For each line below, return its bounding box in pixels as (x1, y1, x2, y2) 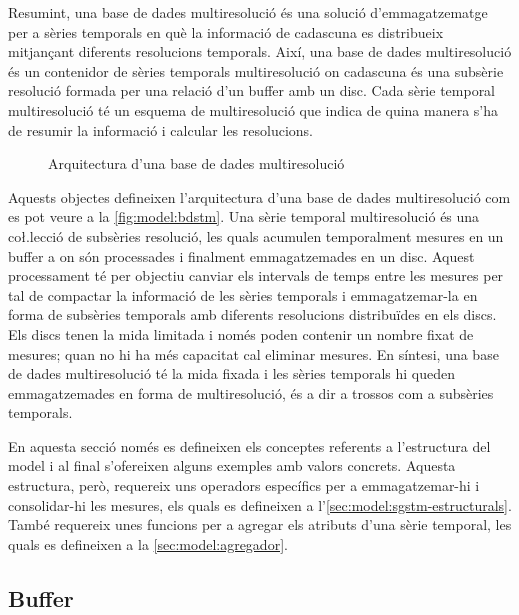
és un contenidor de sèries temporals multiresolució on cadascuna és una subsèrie (8, 60, 504, 81)
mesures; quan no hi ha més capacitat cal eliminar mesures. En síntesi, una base (8, 343, 499, 364)
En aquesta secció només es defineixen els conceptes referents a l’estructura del (8, 435, 491, 456)
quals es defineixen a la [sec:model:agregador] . (8, 533, 288, 554)
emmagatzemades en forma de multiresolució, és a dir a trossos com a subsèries (8, 382, 494, 403)
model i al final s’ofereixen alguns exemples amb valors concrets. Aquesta (8, 455, 456, 476)
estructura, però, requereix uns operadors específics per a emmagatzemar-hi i (8, 475, 480, 496)
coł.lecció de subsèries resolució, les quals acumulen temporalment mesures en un (8, 225, 504, 246)
